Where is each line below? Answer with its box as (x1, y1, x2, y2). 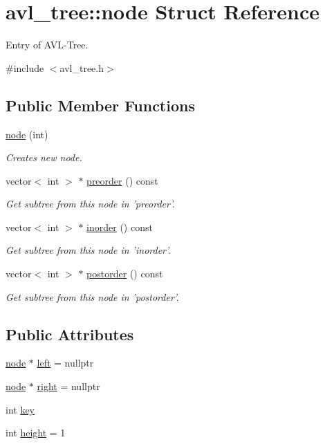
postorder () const (86, 266, 163, 281)
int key (6, 402, 35, 416)
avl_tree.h (59, 60, 104, 75)
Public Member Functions (6, 94, 195, 115)
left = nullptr (37, 355, 94, 370)
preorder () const (86, 173, 158, 187)
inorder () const (86, 219, 153, 234)
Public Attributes (6, 323, 134, 344)
